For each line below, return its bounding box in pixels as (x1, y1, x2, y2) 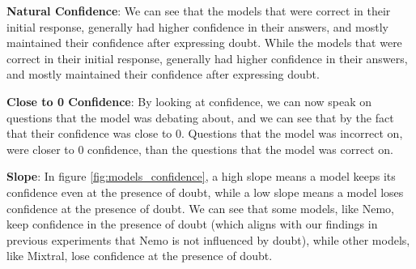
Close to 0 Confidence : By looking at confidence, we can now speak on (6, 92, 372, 109)
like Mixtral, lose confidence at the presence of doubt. (6, 247, 273, 264)
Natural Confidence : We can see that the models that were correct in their (6, 2, 391, 19)
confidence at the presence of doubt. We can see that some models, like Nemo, (6, 199, 394, 216)
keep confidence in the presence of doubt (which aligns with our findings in (6, 216, 378, 233)
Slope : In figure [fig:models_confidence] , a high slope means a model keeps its (6, 168, 396, 185)
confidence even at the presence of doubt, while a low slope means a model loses (6, 183, 404, 200)
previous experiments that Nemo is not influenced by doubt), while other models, (6, 231, 410, 248)
